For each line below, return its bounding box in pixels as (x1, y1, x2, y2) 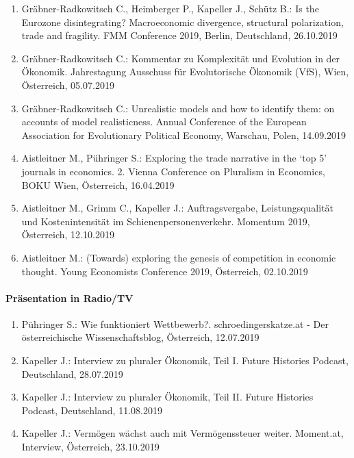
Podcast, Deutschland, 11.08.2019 (21, 403, 162, 417)
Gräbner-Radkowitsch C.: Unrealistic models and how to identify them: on (21, 101, 335, 115)
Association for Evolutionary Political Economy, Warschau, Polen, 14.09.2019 (21, 127, 346, 142)
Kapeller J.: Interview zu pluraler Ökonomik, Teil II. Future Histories (21, 390, 314, 404)
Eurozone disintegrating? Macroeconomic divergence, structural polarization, (21, 14, 344, 29)
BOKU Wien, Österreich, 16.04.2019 (21, 177, 175, 192)
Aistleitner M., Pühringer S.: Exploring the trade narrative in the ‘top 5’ (21, 151, 327, 165)
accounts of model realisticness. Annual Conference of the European (21, 114, 307, 129)
